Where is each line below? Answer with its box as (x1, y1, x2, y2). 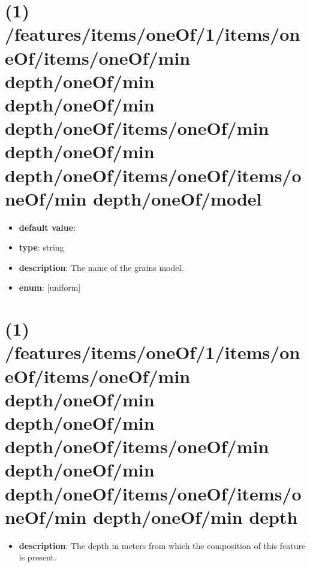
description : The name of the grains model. (19, 261, 184, 273)
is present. (19, 551, 56, 563)
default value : (19, 221, 76, 233)
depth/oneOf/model (93, 186, 262, 210)
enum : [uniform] (19, 281, 81, 294)
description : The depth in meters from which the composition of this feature (19, 539, 306, 551)
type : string (19, 241, 64, 254)
